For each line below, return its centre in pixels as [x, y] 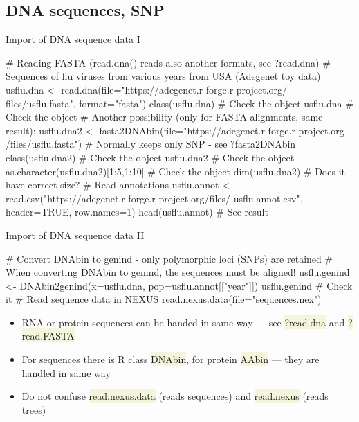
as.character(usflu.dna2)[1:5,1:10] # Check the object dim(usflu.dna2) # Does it [175, 171]
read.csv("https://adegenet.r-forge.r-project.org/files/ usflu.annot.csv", [154, 198]
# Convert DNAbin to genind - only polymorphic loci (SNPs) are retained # [169, 258]
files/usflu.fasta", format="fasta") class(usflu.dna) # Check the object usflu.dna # [179, 103]
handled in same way [66, 372]
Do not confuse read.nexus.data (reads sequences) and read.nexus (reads [175, 396]
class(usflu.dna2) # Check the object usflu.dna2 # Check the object [150, 157]
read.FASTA [48, 336]
